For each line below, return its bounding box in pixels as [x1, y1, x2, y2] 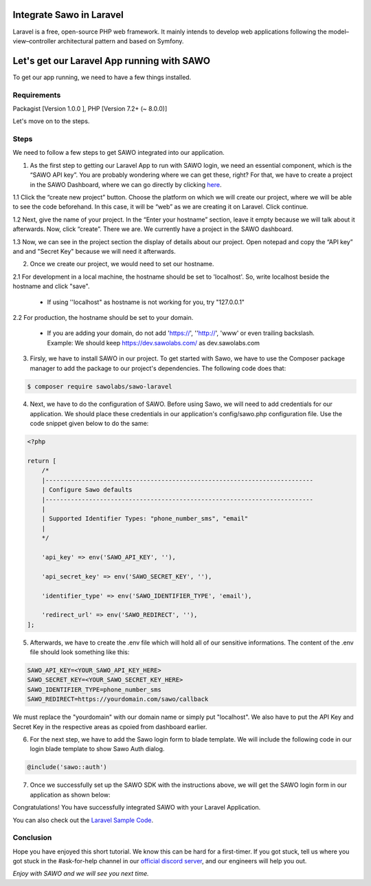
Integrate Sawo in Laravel [12, 9, 124, 21]
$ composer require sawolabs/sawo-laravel [27, 382, 172, 390]
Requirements [12, 90, 61, 100]
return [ [27, 457, 57, 465]
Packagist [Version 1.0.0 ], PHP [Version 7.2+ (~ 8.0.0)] [12, 104, 168, 113]
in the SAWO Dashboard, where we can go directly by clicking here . [30, 180, 222, 188]
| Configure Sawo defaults [41, 486, 133, 494]
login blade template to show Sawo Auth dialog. [30, 745, 165, 753]
